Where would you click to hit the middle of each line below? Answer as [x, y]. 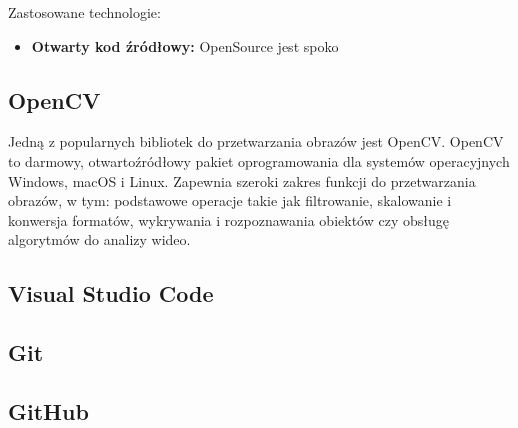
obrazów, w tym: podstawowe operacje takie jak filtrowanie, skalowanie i [230, 200]
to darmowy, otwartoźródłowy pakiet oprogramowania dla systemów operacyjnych [259, 160]
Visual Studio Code [111, 293]
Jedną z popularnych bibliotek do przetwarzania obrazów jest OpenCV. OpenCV [256, 141]
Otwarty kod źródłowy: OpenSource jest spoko [185, 45]
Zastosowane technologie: [84, 12]
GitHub [48, 410]
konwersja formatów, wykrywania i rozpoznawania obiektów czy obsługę [228, 219]
